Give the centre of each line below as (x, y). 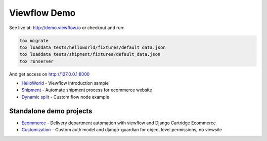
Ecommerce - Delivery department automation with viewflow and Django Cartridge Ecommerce (119, 123)
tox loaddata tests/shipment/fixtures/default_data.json (90, 54)
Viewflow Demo (43, 13)
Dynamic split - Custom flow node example (66, 97)
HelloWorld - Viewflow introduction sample (65, 83)
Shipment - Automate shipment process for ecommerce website (87, 90)
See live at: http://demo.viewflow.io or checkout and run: (67, 28)
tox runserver (37, 61)
